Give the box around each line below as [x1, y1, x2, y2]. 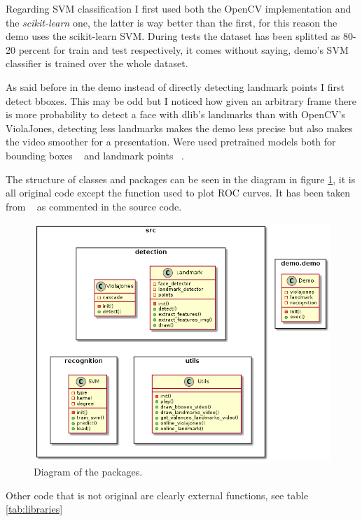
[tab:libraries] [6, 501, 63, 516]
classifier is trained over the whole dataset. [6, 56, 188, 71]
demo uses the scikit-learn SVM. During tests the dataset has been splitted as [6, 29, 340, 43]
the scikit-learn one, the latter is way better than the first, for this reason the [6, 15, 337, 29]
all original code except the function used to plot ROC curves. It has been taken [6, 185, 351, 200]
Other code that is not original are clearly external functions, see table [6, 487, 309, 502]
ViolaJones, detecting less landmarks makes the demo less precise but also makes [6, 120, 353, 135]
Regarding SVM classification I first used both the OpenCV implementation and [6, 1, 351, 15]
